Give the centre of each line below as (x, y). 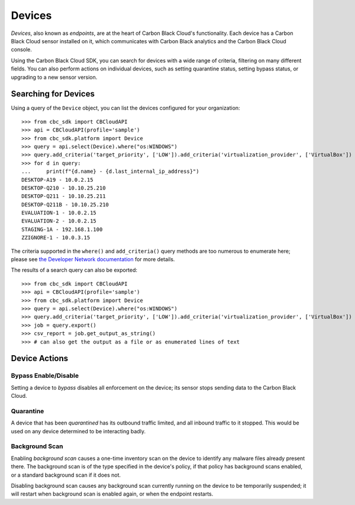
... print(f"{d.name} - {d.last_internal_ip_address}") (110, 171)
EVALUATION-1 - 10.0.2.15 (59, 213)
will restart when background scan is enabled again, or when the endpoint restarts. (112, 494)
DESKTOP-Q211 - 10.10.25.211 (64, 196)
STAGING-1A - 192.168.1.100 (62, 229)
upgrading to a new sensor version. (54, 77)
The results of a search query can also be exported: (74, 270)
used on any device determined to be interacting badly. (78, 431)
